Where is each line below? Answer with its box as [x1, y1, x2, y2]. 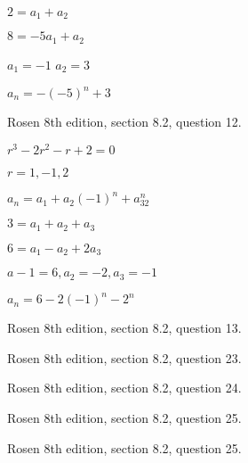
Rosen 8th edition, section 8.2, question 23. [7, 348, 242, 367]
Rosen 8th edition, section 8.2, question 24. [7, 378, 242, 397]
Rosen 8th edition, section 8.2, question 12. [7, 112, 242, 130]
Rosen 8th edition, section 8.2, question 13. [7, 318, 242, 337]
